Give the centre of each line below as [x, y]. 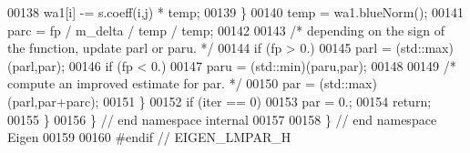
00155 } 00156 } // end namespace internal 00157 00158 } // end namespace [222, 119]
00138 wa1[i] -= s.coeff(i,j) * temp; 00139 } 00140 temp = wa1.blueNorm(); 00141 [235, 12]
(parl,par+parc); [53, 101]
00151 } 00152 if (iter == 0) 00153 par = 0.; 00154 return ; [267, 101]
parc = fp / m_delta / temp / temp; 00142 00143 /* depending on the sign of [226, 30]
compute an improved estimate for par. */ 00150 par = [161, 83]
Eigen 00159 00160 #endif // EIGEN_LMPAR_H [149, 137]
